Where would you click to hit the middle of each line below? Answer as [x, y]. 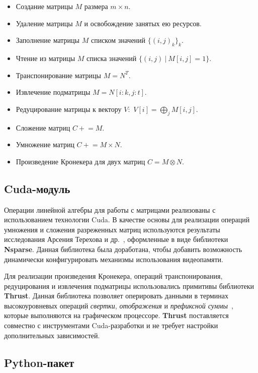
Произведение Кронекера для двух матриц [80, 161]
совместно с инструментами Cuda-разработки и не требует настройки [111, 325]
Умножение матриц [45, 144]
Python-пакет [39, 362]
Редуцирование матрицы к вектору [69, 109]
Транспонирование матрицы [59, 75]
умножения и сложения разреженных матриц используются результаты [112, 229]
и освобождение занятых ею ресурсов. [143, 23]
